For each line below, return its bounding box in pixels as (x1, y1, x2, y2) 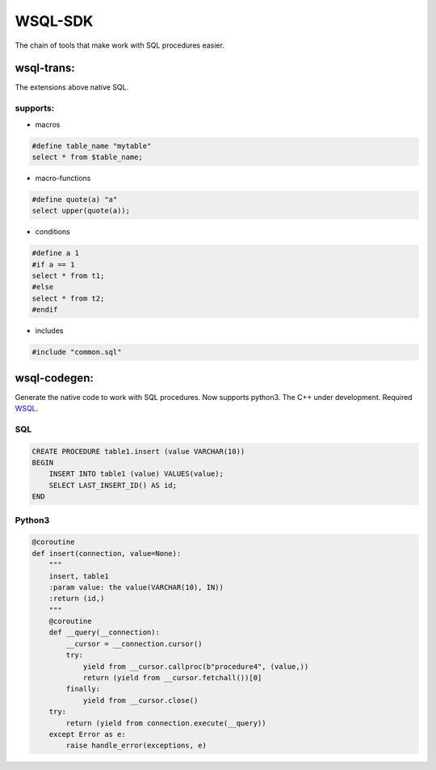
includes (35, 326, 64, 335)
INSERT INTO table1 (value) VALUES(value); (48, 469, 224, 478)
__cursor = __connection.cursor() (65, 639, 203, 648)
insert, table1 (48, 571, 109, 581)
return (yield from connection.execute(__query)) (65, 718, 266, 727)
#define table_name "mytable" (31, 141, 152, 150)
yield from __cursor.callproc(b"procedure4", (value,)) (82, 662, 309, 671)
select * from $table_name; (31, 152, 143, 162)
